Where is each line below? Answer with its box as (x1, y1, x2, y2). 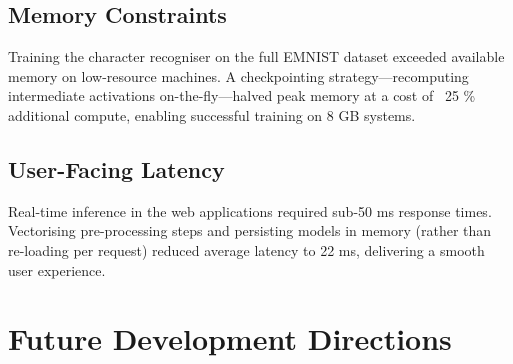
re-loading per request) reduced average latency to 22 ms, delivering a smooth (8, 239, 485, 260)
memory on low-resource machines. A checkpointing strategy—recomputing (8, 65, 469, 86)
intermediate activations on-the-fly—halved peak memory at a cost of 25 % (8, 85, 476, 106)
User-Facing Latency (8, 153, 225, 184)
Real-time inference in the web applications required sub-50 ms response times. (8, 200, 492, 221)
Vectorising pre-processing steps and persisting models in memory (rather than (8, 220, 492, 241)
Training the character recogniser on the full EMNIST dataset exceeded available (8, 46, 505, 67)
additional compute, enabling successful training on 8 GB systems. (8, 104, 416, 125)
